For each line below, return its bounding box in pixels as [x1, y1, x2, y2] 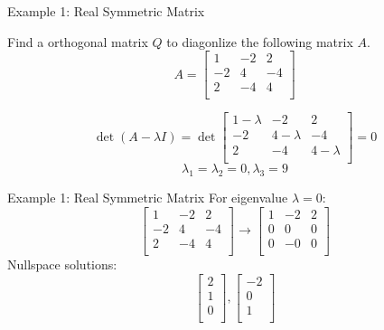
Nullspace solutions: [7, 254, 117, 273]
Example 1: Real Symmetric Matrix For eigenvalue [7, 188, 288, 207]
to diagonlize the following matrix [166, 32, 353, 51]
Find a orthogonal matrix [7, 32, 148, 51]
